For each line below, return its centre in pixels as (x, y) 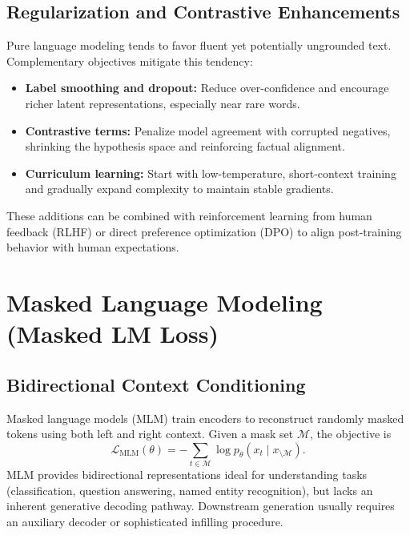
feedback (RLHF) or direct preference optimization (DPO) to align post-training (204, 231)
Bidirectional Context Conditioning (156, 384)
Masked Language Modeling (165, 302)
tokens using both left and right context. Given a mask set (150, 434)
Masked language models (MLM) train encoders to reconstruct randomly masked (205, 418)
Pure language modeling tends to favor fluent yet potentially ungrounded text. (199, 45)
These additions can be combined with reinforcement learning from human (189, 215)
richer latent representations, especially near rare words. (163, 103)
